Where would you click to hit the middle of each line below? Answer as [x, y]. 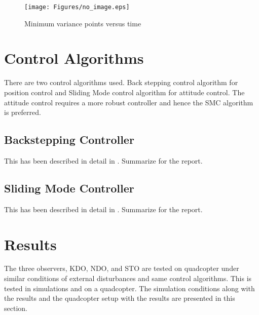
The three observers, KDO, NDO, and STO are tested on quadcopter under [122, 268]
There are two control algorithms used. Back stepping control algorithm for [121, 82]
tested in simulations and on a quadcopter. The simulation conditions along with [129, 288]
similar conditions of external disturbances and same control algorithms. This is [128, 278]
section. [16, 308]
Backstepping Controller [69, 140]
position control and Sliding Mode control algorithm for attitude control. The [124, 92]
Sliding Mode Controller [69, 188]
